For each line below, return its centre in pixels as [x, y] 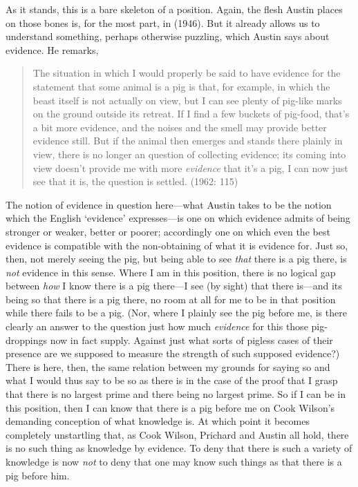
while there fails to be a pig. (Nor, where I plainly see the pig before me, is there [176, 313]
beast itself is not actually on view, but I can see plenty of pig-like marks [187, 100]
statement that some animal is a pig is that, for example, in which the [181, 86]
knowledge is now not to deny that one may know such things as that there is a [174, 461]
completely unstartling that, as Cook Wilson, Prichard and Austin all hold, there [177, 434]
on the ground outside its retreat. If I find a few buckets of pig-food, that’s [191, 114]
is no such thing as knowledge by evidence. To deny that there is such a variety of [179, 448]
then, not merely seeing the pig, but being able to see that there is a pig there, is [176, 259]
